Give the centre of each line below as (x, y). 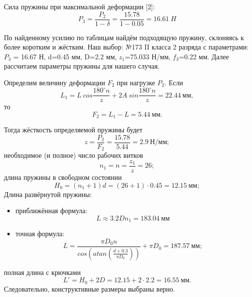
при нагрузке (136, 83)
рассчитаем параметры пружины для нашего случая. (82, 66)
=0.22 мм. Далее (204, 56)
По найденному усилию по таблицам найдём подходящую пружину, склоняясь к (124, 37)
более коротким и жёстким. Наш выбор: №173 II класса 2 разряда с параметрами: (126, 47)
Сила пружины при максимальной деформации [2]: (80, 6)
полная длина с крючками (42, 272)
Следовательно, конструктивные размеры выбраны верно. (90, 288)
